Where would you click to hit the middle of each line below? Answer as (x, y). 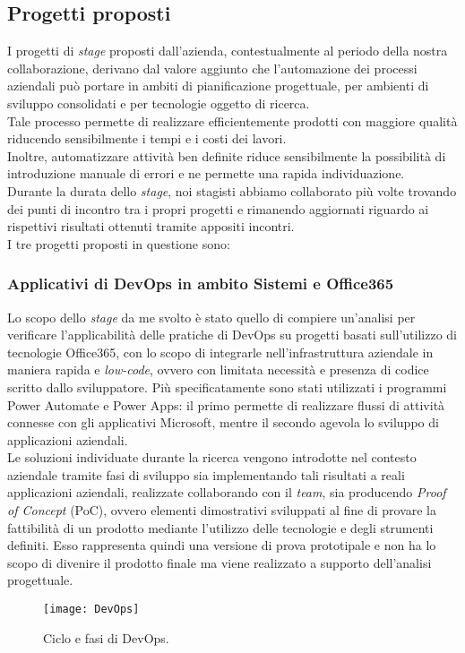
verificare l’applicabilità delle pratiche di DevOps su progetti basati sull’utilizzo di (232, 335)
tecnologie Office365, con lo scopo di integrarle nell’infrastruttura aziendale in (220, 352)
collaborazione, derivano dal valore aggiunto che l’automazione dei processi (212, 68)
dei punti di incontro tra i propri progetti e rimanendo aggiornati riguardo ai (218, 208)
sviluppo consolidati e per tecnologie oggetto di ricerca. (159, 103)
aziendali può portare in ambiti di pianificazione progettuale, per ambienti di (218, 86)
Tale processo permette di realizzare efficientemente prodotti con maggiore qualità (232, 120)
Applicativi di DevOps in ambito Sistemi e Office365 (201, 284)
